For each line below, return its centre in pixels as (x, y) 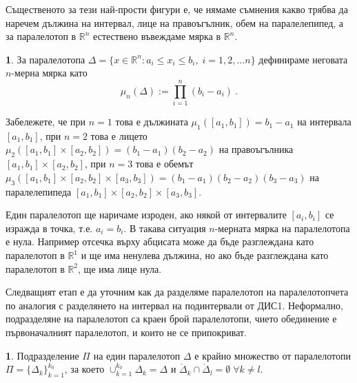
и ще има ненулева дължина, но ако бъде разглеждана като (205, 255)
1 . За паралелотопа (45, 59)
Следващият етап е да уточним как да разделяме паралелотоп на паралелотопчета (177, 292)
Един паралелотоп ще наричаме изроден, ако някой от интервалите (146, 215)
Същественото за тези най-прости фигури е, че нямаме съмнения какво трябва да (177, 9)
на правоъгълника (256, 149)
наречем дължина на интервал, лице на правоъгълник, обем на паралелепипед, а (175, 22)
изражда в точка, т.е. (49, 228)
